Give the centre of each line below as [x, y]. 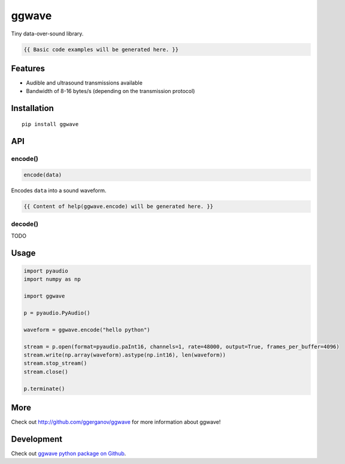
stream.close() [46, 372]
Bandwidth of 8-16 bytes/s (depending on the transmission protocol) [111, 91]
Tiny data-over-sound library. [47, 34]
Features [28, 68]
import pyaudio [46, 271]
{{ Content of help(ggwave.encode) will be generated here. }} [119, 206]
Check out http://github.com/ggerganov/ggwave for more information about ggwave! [116, 422]
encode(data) [43, 175]
